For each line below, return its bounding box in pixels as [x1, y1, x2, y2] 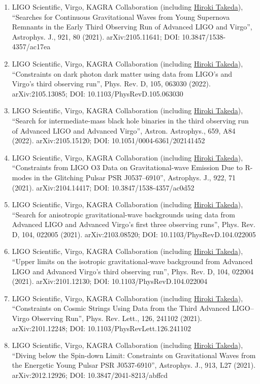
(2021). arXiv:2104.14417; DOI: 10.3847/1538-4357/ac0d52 [12, 182, 194, 193]
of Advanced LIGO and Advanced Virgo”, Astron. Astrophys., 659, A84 [12, 125, 236, 136]
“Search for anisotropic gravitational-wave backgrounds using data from [12, 209, 235, 219]
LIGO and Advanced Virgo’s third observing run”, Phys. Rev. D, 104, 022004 [12, 266, 254, 276]
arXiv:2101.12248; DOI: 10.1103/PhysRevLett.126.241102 [12, 323, 191, 333]
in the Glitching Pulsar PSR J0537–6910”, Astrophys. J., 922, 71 [34, 172, 236, 182]
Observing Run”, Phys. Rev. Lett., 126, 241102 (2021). [31, 313, 202, 324]
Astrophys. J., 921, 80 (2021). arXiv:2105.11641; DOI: [12, 31, 180, 42]
